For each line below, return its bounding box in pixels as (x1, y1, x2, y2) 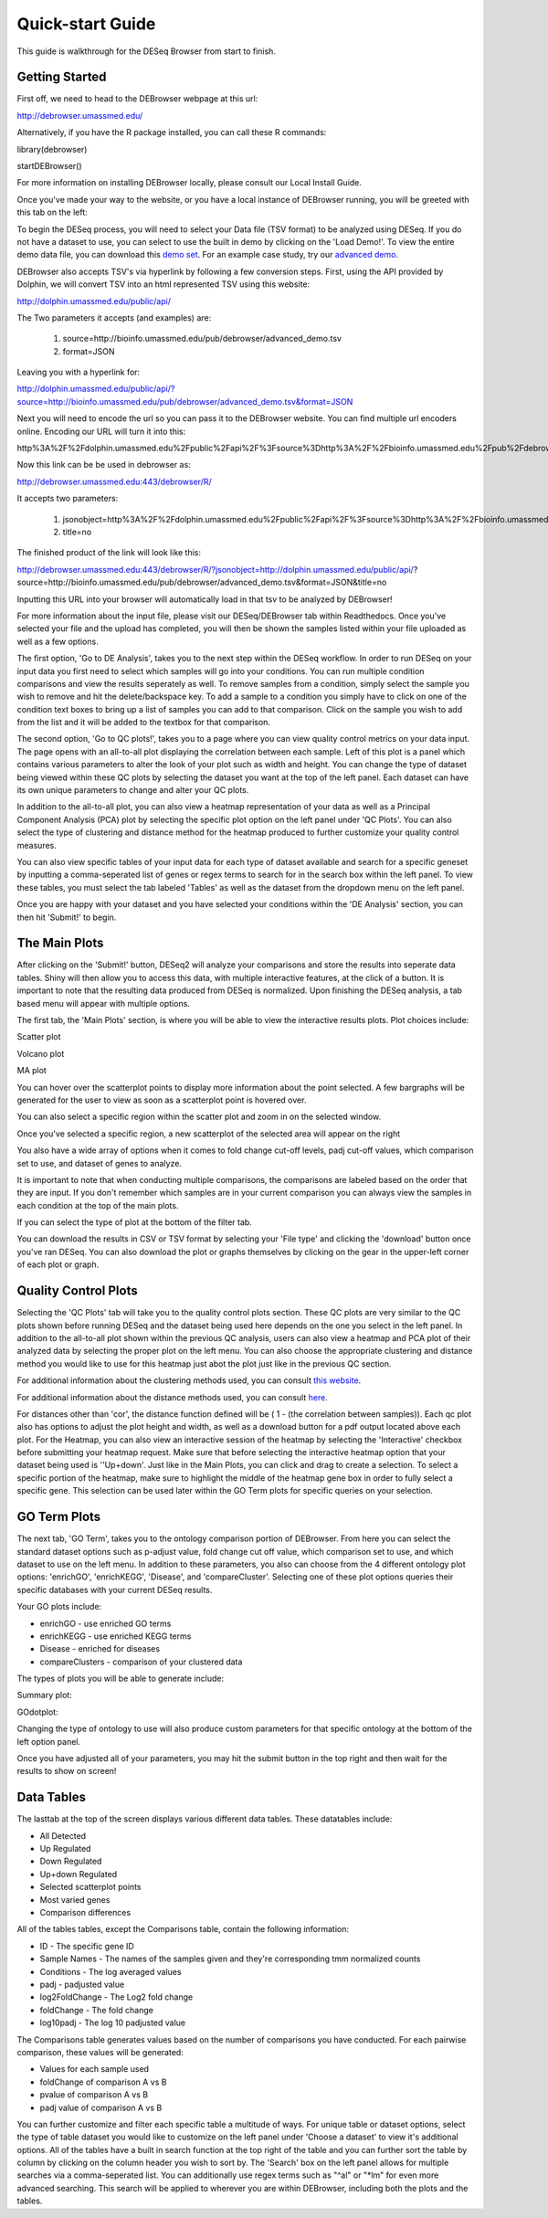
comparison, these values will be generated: (16, 2046, 184, 2057)
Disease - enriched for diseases (39, 1643, 160, 1654)
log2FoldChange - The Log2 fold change (39, 1991, 194, 2002)
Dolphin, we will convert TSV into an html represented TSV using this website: (16, 279, 311, 290)
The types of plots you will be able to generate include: (16, 1673, 224, 1685)
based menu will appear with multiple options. (16, 998, 191, 1009)
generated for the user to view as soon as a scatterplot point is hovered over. (16, 1094, 307, 1105)
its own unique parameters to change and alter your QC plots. (16, 785, 249, 796)
